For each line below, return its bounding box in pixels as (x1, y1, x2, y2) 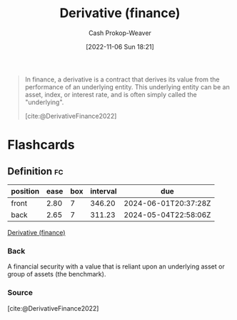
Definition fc (7, 165, 64, 177)
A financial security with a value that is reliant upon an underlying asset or (7, 262, 225, 271)
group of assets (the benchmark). (7, 270, 106, 279)
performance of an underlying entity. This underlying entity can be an (24, 82, 230, 91)
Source (7, 288, 34, 298)
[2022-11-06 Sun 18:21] (85, 42, 155, 51)
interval (90, 186, 117, 196)
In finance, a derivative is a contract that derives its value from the (24, 75, 220, 84)
